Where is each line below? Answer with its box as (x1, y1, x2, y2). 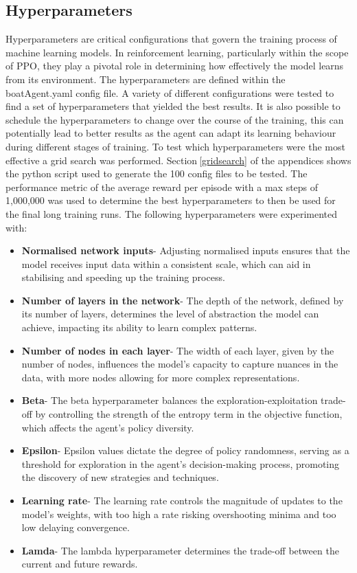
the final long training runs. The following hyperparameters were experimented (5, 206, 338, 221)
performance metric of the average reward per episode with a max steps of (5, 179, 319, 194)
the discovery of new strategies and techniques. (21, 470, 219, 484)
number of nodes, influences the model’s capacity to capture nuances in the (21, 357, 338, 371)
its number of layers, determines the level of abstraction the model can (21, 306, 319, 321)
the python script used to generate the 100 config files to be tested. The (5, 166, 308, 181)
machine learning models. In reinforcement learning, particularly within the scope (5, 45, 349, 59)
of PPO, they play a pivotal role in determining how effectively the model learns (5, 58, 344, 73)
